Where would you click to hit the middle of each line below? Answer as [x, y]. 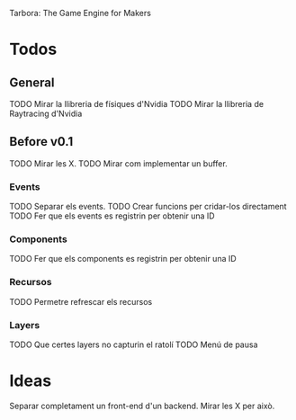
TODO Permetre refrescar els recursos [81, 301]
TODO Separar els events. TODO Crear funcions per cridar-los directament [148, 207]
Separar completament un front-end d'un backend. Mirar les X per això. [142, 406]
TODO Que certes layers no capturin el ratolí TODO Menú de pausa [134, 344]
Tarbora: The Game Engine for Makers [80, 13]
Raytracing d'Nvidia [46, 113]
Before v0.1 [41, 142]
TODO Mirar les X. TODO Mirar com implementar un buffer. [118, 163]
